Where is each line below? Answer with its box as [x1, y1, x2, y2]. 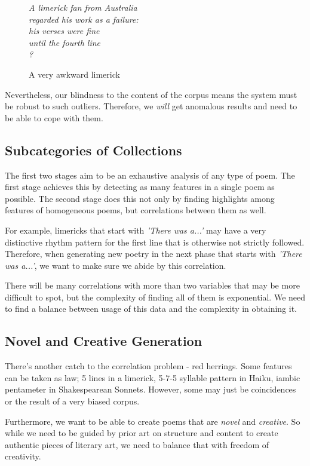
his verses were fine [29, 24, 100, 37]
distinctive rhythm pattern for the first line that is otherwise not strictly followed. [5, 235, 305, 248]
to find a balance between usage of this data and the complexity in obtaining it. [5, 302, 297, 315]
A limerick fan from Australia [29, 1, 137, 13]
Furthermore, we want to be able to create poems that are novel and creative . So [5, 415, 300, 427]
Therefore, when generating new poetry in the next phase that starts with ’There [5, 247, 302, 260]
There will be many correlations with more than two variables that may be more [5, 279, 300, 292]
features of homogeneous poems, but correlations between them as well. [5, 204, 266, 216]
